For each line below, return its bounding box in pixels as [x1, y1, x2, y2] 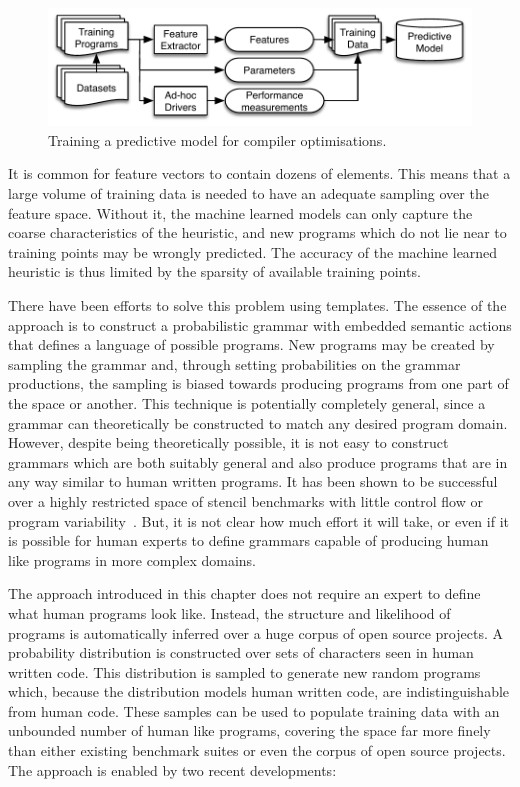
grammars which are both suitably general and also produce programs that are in [8, 451, 508, 472]
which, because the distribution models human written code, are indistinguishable [8, 681, 510, 702]
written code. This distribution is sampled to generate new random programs [8, 661, 481, 682]
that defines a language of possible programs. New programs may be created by [8, 334, 495, 355]
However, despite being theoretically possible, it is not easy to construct [8, 432, 449, 453]
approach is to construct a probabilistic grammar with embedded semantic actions [8, 314, 512, 335]
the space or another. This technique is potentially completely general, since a [8, 392, 486, 413]
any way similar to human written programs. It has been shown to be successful [8, 471, 498, 492]
